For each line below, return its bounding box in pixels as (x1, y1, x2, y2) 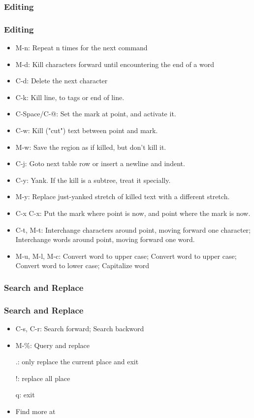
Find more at (15, 406, 56, 416)
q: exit (15, 389, 35, 400)
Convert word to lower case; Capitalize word (15, 260, 150, 271)
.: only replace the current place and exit (15, 356, 139, 367)
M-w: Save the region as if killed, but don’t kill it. (15, 141, 166, 152)
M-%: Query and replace (15, 340, 90, 350)
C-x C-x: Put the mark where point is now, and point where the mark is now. (15, 208, 251, 218)
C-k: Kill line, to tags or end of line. (15, 92, 125, 102)
